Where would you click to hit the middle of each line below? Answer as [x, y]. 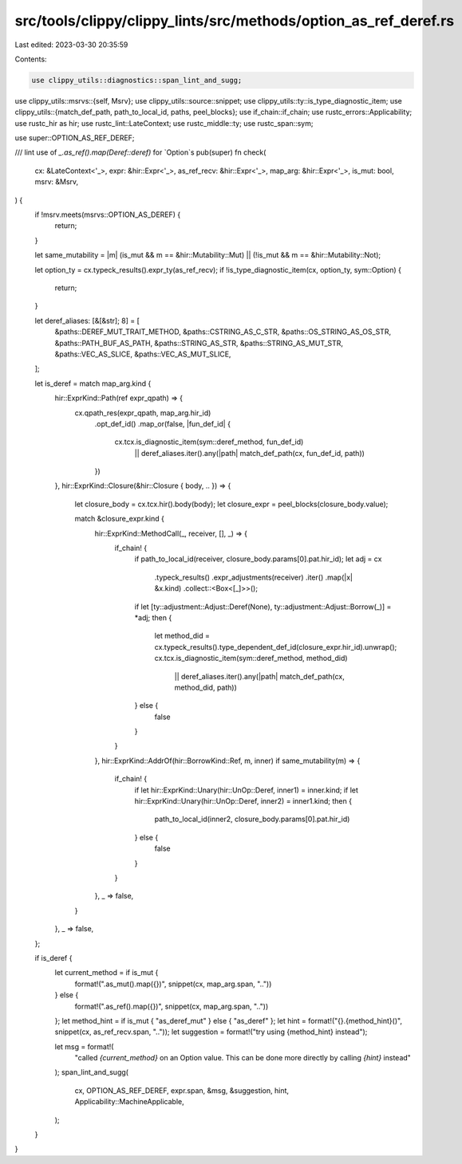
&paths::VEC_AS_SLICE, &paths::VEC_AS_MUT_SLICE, [143, 354]
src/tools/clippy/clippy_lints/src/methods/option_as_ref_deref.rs [235, 21]
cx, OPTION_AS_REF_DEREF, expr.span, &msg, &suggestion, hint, [182, 1090]
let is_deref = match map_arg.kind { [93, 383]
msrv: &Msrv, [57, 182]
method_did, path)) [205, 687]
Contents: [31, 59]
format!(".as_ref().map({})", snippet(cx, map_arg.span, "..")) [172, 1006]
